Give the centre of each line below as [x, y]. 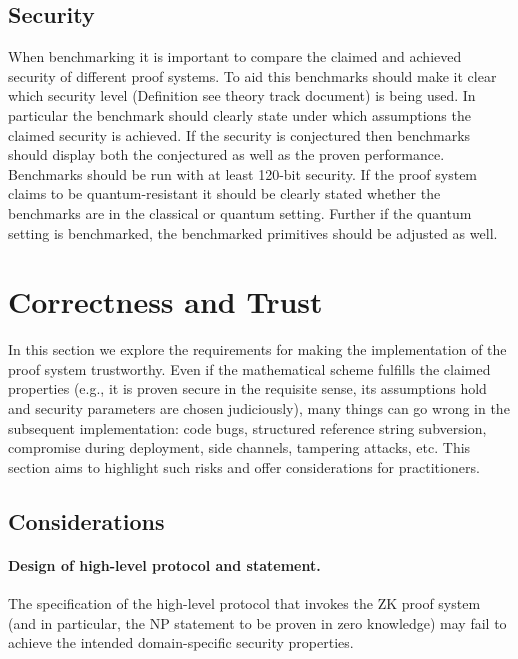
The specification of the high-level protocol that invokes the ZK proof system [244, 603]
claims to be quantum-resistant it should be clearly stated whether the [224, 193]
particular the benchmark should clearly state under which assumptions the [239, 114]
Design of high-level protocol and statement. [164, 564]
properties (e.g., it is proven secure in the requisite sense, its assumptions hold [247, 388]
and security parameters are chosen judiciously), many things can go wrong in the [259, 408]
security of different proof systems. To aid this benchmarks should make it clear [252, 75]
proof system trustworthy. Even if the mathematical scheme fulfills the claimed [249, 368]
